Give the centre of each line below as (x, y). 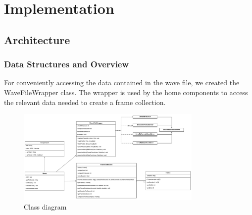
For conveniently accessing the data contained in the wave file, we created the (122, 82)
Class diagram (45, 206)
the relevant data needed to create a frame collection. (85, 102)
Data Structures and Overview (67, 64)
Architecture (37, 39)
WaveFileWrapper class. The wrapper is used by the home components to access (126, 92)
